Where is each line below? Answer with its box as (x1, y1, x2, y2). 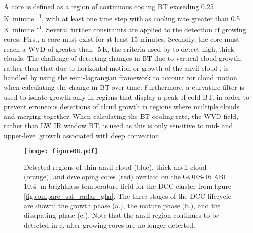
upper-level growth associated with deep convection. (4, 130, 161, 141)
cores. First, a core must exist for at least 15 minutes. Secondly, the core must (4, 34, 240, 44)
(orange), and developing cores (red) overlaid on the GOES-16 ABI (24, 171, 226, 181)
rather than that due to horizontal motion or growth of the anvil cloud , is (4, 62, 229, 73)
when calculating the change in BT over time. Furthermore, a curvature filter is (4, 82, 244, 92)
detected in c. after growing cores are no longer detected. (24, 219, 195, 230)
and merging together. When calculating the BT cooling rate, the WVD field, (4, 111, 238, 121)
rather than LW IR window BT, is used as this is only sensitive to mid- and (4, 120, 233, 131)
